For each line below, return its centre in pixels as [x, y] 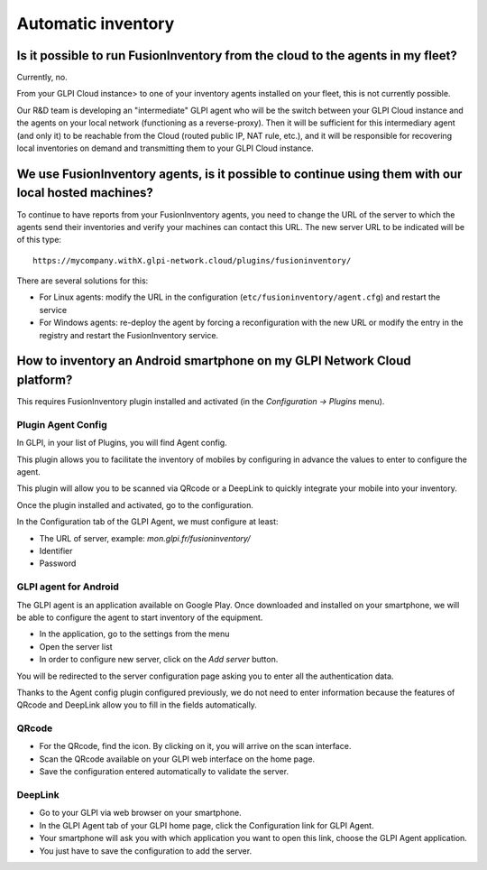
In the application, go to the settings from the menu [134, 634]
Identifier [56, 551]
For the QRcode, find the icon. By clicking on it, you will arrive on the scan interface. [195, 746]
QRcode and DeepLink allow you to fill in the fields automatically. [137, 705]
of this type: [39, 240]
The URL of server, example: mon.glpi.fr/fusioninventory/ [145, 538]
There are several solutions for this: [83, 281]
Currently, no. [42, 78]
